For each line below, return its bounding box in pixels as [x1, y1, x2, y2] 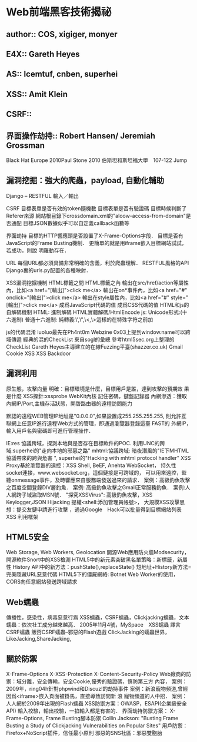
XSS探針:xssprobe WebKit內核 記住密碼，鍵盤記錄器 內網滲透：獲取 [22, 392, 187, 399]
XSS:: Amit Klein [6, 89, 68, 99]
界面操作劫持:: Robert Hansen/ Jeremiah [6, 131, 156, 141]
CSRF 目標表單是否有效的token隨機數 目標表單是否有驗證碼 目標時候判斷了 [6, 204, 187, 212]
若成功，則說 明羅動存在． [6, 247, 69, 254]
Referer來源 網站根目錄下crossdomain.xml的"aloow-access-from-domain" [6, 212, 186, 219]
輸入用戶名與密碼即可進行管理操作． [6, 427, 94, 434]
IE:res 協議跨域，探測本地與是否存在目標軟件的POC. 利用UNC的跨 [6, 439, 165, 446]
